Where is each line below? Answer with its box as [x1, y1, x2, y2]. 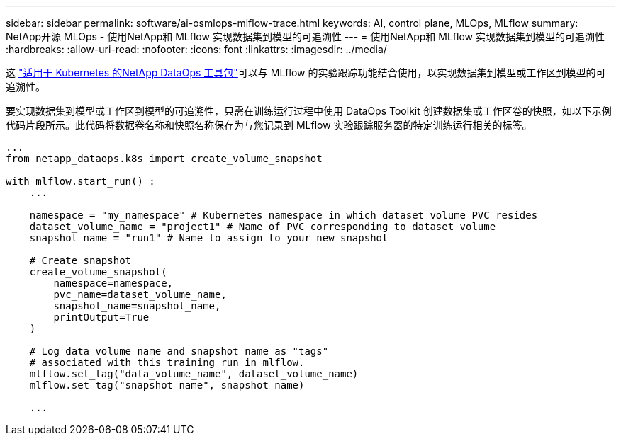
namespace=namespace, [53, 277, 174, 289]
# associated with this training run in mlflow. [29, 357, 305, 368]
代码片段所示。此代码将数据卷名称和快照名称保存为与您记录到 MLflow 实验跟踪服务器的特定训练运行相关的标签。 [6, 119, 532, 131]
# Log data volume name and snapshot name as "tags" [29, 345, 329, 357]
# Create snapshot [29, 255, 132, 266]
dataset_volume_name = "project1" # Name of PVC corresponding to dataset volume [29, 221, 496, 232]
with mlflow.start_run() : [6, 176, 155, 187]
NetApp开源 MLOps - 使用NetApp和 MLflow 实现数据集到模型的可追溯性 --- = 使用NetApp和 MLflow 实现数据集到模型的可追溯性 [6, 30, 605, 42]
